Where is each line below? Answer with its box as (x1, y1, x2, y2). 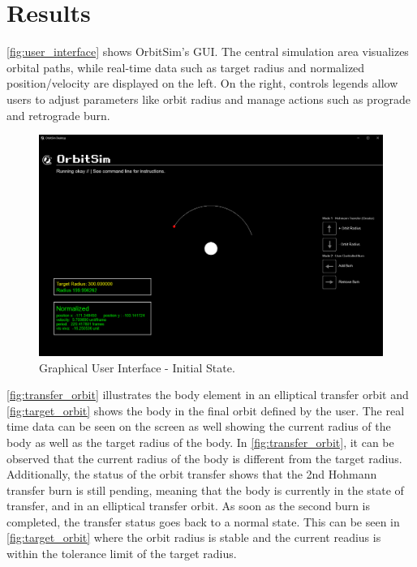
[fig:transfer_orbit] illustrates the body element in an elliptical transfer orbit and (6, 386, 409, 403)
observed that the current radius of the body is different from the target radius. (6, 449, 402, 466)
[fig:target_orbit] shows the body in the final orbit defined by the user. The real (6, 402, 405, 419)
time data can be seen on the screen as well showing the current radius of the (6, 418, 391, 435)
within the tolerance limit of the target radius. (6, 545, 237, 562)
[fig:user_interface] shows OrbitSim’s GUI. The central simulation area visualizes (6, 43, 409, 60)
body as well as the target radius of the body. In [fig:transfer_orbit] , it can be (6, 433, 394, 450)
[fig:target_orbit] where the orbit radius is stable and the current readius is (6, 529, 381, 546)
